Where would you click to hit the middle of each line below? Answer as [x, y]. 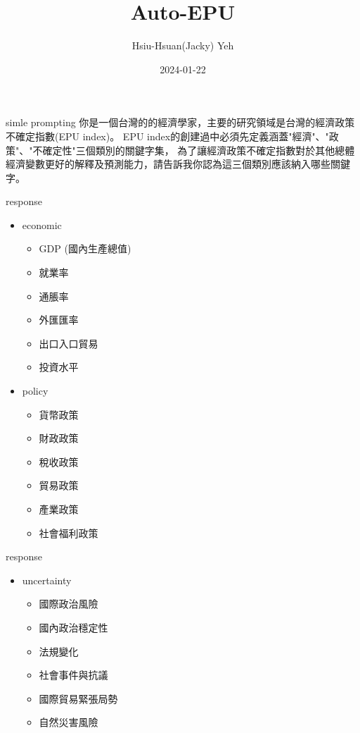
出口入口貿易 [69, 343]
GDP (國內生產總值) [85, 248]
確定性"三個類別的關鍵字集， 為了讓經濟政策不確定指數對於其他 [189, 150]
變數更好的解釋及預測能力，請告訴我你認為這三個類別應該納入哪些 [178, 164]
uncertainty [47, 580]
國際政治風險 [69, 604]
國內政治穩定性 [73, 627]
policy [35, 391]
